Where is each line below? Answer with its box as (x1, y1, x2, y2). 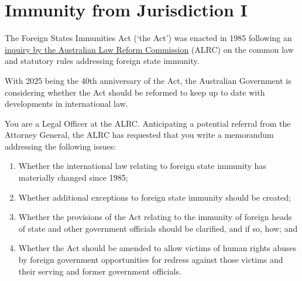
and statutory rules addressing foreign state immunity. (5, 55, 200, 67)
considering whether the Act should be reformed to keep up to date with (5, 86, 265, 98)
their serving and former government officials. (18, 265, 181, 277)
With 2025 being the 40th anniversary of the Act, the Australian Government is (5, 74, 291, 86)
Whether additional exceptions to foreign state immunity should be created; (18, 191, 291, 203)
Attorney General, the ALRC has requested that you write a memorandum (5, 128, 274, 141)
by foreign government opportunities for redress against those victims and (18, 253, 283, 266)
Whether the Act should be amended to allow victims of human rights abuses (18, 242, 297, 254)
